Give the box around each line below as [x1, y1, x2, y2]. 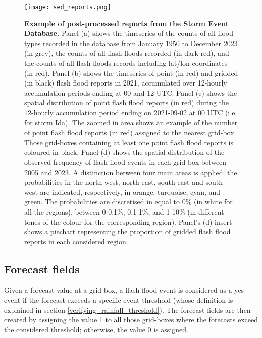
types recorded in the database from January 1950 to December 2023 [24, 37, 238, 48]
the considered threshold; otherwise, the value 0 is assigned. [4, 324, 188, 334]
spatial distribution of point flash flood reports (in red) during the [24, 97, 229, 108]
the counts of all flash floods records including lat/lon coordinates [24, 58, 228, 68]
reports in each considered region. [24, 236, 128, 246]
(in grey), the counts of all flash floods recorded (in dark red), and [24, 48, 229, 58]
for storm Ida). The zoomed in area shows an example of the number [24, 117, 238, 128]
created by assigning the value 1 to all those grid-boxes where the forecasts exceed [4, 314, 258, 325]
